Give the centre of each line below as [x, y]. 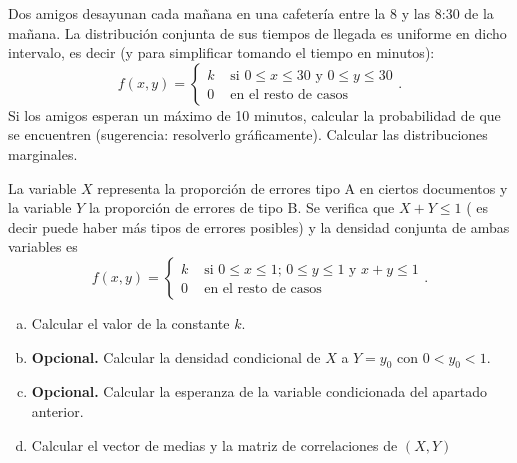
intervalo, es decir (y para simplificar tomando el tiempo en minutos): [221, 52]
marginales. [43, 153]
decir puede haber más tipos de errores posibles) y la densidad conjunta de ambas [259, 226]
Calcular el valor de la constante [130, 322]
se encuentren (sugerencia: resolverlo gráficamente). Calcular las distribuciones [248, 134]
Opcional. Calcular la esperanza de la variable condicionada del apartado [259, 391]
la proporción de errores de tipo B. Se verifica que [241, 207]
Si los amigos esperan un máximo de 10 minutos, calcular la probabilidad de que [254, 114]
